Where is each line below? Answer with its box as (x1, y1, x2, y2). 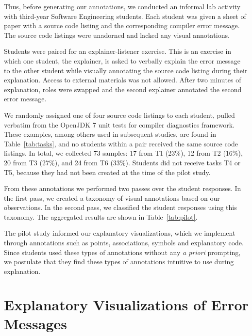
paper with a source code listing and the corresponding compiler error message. (4, 20, 240, 31)
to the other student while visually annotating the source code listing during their (4, 65, 248, 75)
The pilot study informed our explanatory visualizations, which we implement (4, 228, 235, 238)
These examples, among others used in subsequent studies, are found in (4, 129, 217, 139)
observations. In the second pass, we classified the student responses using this (4, 202, 237, 212)
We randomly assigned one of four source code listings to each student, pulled (4, 110, 235, 120)
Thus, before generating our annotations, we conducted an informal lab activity (4, 1, 241, 11)
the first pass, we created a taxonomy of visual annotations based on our (4, 192, 220, 203)
